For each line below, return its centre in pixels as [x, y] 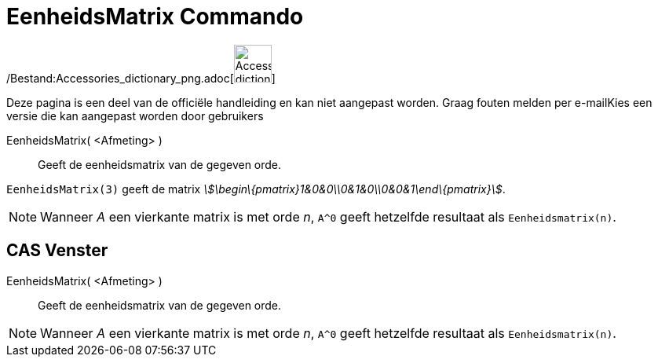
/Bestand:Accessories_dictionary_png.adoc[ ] [141, 78]
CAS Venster [57, 251]
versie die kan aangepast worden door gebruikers [135, 115]
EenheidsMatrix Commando [155, 16]
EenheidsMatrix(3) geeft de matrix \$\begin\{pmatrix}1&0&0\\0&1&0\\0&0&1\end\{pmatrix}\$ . [256, 189]
